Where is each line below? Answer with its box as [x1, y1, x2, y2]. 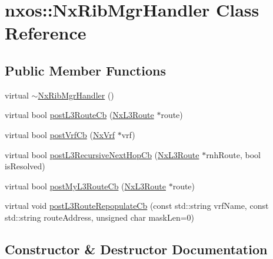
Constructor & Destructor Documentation [5, 240, 268, 258]
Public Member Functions [5, 61, 166, 79]
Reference [5, 21, 86, 45]
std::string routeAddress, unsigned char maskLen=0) [5, 211, 195, 223]
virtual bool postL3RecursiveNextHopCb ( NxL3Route [5, 148, 199, 160]
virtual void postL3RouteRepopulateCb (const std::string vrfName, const [5, 199, 269, 212]
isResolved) [5, 160, 45, 172]
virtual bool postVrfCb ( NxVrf [5, 128, 115, 140]
